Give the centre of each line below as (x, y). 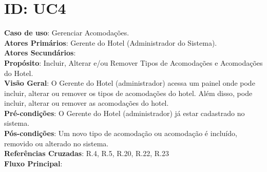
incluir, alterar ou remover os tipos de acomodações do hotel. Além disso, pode (128, 93)
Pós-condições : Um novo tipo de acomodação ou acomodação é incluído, (121, 133)
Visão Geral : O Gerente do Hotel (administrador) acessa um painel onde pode (130, 83)
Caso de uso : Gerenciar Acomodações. (67, 33)
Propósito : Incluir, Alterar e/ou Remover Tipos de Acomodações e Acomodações (133, 62)
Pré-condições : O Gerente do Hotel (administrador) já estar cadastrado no (125, 113)
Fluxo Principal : (33, 163)
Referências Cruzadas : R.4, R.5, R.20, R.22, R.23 (87, 153)
